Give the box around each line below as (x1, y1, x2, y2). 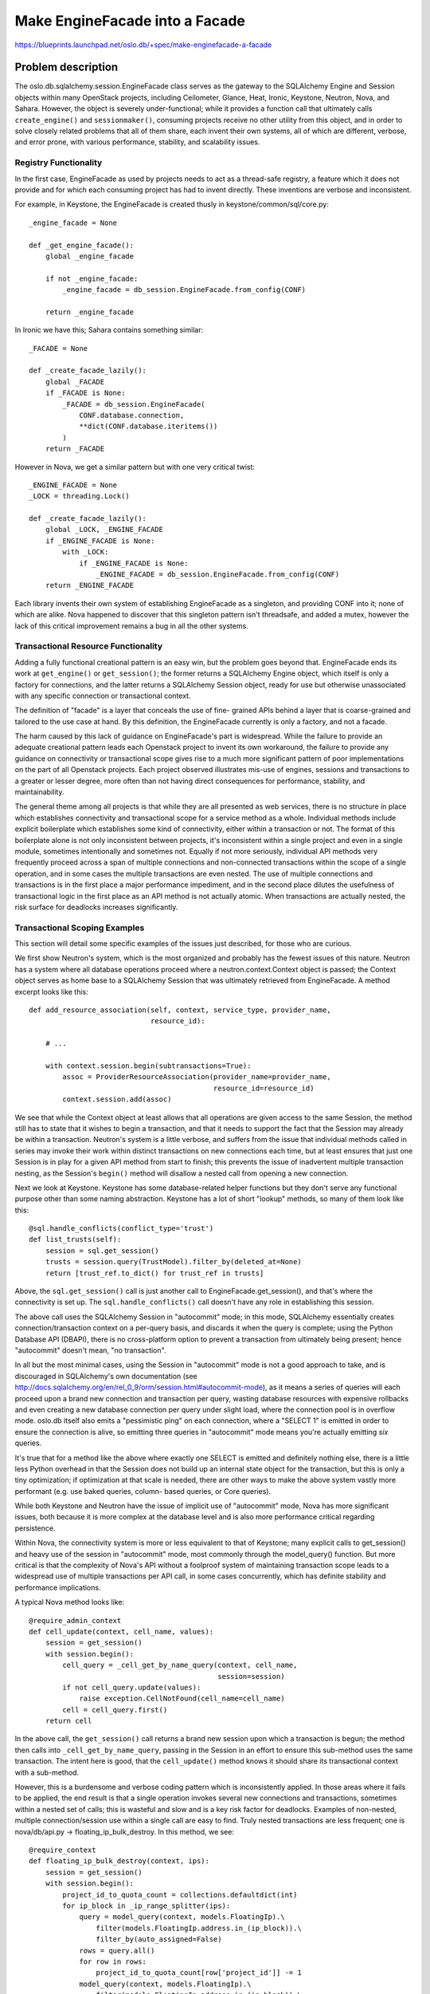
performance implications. (14, 1582, 101, 1592)
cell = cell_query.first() (62, 1705, 168, 1714)
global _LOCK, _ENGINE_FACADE (45, 525, 163, 534)
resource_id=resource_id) (213, 1083, 315, 1093)
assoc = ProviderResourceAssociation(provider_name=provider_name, (62, 1073, 331, 1082)
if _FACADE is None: (45, 388, 126, 398)
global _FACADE (45, 377, 105, 386)
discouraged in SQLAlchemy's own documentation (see (14, 1371, 198, 1381)
